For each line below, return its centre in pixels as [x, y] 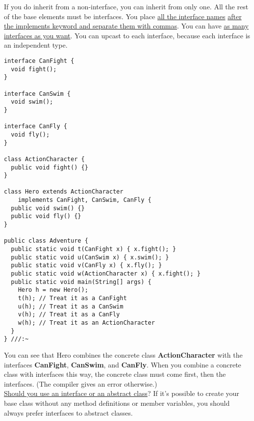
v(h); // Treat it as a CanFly [69, 315]
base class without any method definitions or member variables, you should [117, 403]
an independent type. [36, 45]
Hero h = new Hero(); [53, 290]
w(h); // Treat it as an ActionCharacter [86, 323]
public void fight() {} [50, 167]
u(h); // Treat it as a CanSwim [71, 306]
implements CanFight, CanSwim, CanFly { [85, 200]
